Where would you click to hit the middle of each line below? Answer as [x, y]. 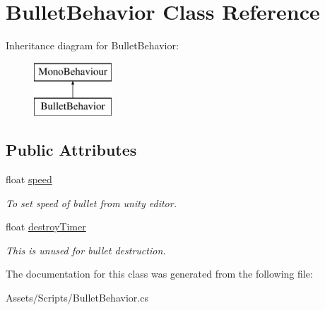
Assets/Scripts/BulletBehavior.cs [77, 298]
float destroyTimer [46, 227]
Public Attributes [71, 150]
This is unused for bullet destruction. [86, 250]
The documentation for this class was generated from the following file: [159, 274]
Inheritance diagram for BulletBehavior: [92, 45]
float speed [29, 179]
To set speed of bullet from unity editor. [91, 203]
